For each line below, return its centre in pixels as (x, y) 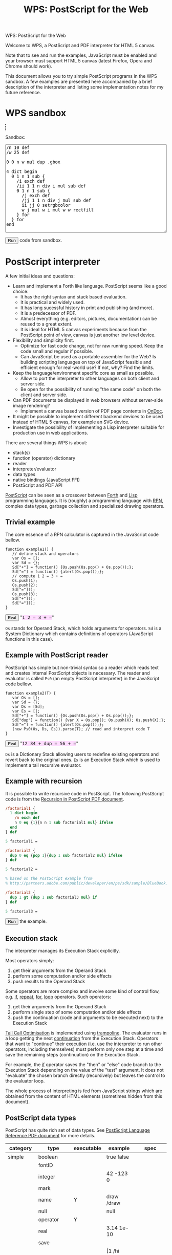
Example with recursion (44, 781)
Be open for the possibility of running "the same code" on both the (91, 390)
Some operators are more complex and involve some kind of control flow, (83, 991)
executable (87, 1148)
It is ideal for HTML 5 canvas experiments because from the (83, 330)
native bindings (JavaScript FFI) (46, 480)
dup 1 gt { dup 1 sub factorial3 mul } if (53, 897)
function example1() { (29, 549)
